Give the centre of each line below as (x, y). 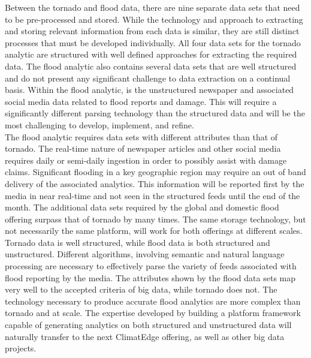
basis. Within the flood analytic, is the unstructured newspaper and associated (150, 90)
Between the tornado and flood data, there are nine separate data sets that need (153, 7)
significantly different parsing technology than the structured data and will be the (155, 113)
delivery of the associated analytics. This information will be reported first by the (155, 183)
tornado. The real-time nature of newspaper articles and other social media (143, 148)
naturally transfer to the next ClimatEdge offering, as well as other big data (145, 336)
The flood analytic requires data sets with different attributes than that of (141, 136)
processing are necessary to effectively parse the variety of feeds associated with (151, 266)
